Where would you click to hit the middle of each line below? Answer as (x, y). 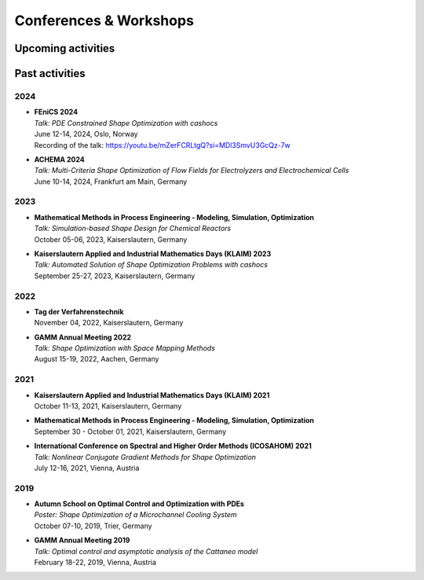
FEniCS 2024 (56, 112)
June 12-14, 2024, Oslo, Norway (86, 134)
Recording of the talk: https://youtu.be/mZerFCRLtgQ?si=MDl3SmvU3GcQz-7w (162, 145)
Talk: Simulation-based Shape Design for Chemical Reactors (133, 229)
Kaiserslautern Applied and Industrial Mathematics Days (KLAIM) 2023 (153, 253)
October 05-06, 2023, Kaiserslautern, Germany (111, 239)
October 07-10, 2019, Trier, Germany (93, 526)
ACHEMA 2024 (60, 159)
